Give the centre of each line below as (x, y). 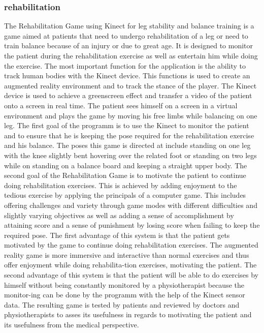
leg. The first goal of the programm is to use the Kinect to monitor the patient (127, 125)
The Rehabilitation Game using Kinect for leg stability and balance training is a (129, 26)
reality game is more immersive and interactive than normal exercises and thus (127, 254)
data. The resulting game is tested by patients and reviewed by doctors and (122, 304)
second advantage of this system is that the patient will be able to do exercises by (131, 275)
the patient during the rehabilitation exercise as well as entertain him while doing (131, 55)
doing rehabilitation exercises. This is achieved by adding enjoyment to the (121, 185)
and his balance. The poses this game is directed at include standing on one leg (127, 145)
